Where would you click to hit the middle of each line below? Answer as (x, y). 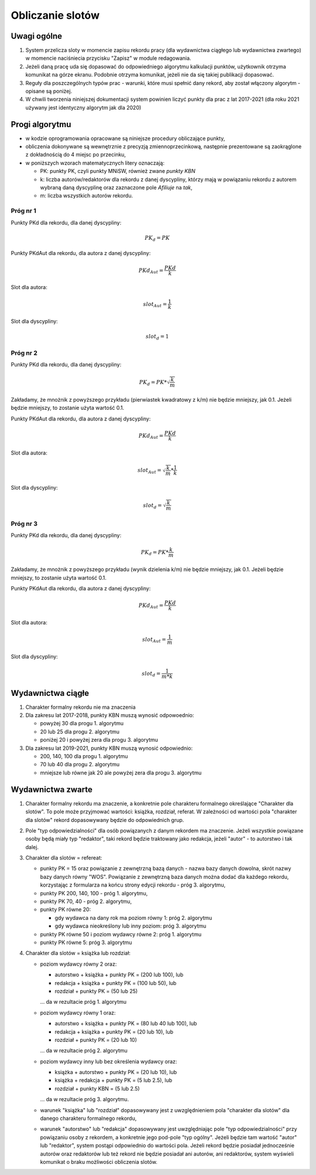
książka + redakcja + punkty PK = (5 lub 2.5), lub (114, 1080)
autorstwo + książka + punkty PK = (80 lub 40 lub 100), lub (126, 1024)
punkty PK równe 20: (66, 909)
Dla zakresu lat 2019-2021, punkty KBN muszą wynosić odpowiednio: (109, 748)
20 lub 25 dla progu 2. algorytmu (80, 731)
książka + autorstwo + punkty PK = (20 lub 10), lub (116, 1072)
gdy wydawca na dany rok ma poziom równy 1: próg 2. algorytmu (133, 918)
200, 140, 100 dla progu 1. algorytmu (84, 756)
